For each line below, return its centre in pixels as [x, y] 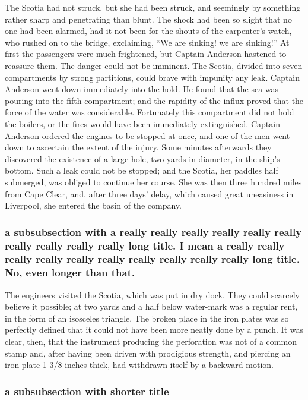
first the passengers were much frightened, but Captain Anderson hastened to [146, 54]
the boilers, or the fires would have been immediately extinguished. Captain [142, 123]
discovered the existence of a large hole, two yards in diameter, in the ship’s [142, 158]
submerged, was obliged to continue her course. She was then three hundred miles [153, 182]
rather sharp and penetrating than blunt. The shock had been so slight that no [148, 19]
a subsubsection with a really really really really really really [153, 232]
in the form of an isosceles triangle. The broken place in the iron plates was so [147, 318]
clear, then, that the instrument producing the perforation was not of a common [151, 341]
